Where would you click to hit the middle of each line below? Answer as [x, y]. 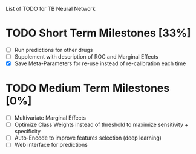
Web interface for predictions [51, 145]
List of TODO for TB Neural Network [51, 9]
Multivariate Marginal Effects [50, 118]
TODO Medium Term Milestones [88, 88]
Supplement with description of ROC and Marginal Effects [86, 56]
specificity [27, 132]
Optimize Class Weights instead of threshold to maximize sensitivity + [101, 125]
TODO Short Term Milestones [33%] [98, 33]
